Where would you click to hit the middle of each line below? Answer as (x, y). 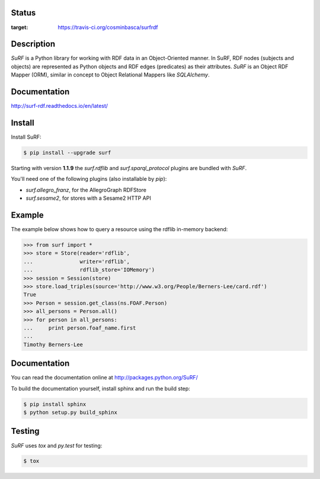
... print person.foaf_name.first (80, 328)
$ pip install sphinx (55, 404)
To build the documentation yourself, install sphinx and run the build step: (101, 388)
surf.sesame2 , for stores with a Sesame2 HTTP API (88, 198)
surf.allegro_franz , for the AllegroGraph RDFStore (86, 190)
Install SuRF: (26, 137)
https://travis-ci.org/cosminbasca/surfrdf (108, 27)
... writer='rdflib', (77, 261)
